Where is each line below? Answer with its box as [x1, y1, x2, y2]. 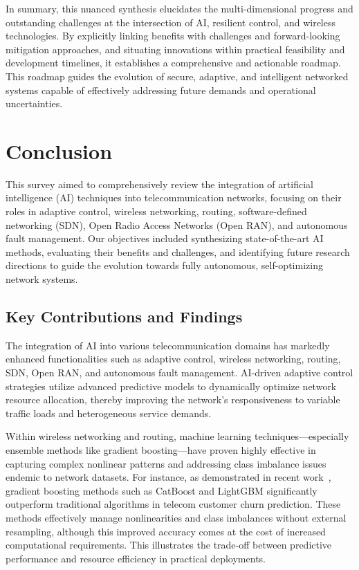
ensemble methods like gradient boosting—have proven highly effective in [6, 442, 316, 457]
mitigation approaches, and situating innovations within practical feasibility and [6, 42, 345, 56]
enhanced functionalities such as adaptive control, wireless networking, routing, [6, 351, 341, 366]
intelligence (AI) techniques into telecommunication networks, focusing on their [6, 190, 342, 205]
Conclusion [6, 136, 113, 165]
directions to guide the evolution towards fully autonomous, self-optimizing [6, 258, 323, 273]
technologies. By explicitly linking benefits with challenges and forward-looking [6, 28, 340, 43]
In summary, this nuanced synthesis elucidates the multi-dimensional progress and [6, 1, 353, 15]
